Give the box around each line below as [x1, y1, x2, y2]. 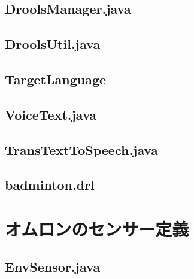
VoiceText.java [5, 105, 97, 123]
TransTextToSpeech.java [5, 140, 158, 159]
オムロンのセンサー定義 [5, 216, 189, 241]
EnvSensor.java [5, 257, 101, 276]
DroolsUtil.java [5, 35, 101, 53]
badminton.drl [5, 175, 95, 194]
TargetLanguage [5, 69, 107, 88]
